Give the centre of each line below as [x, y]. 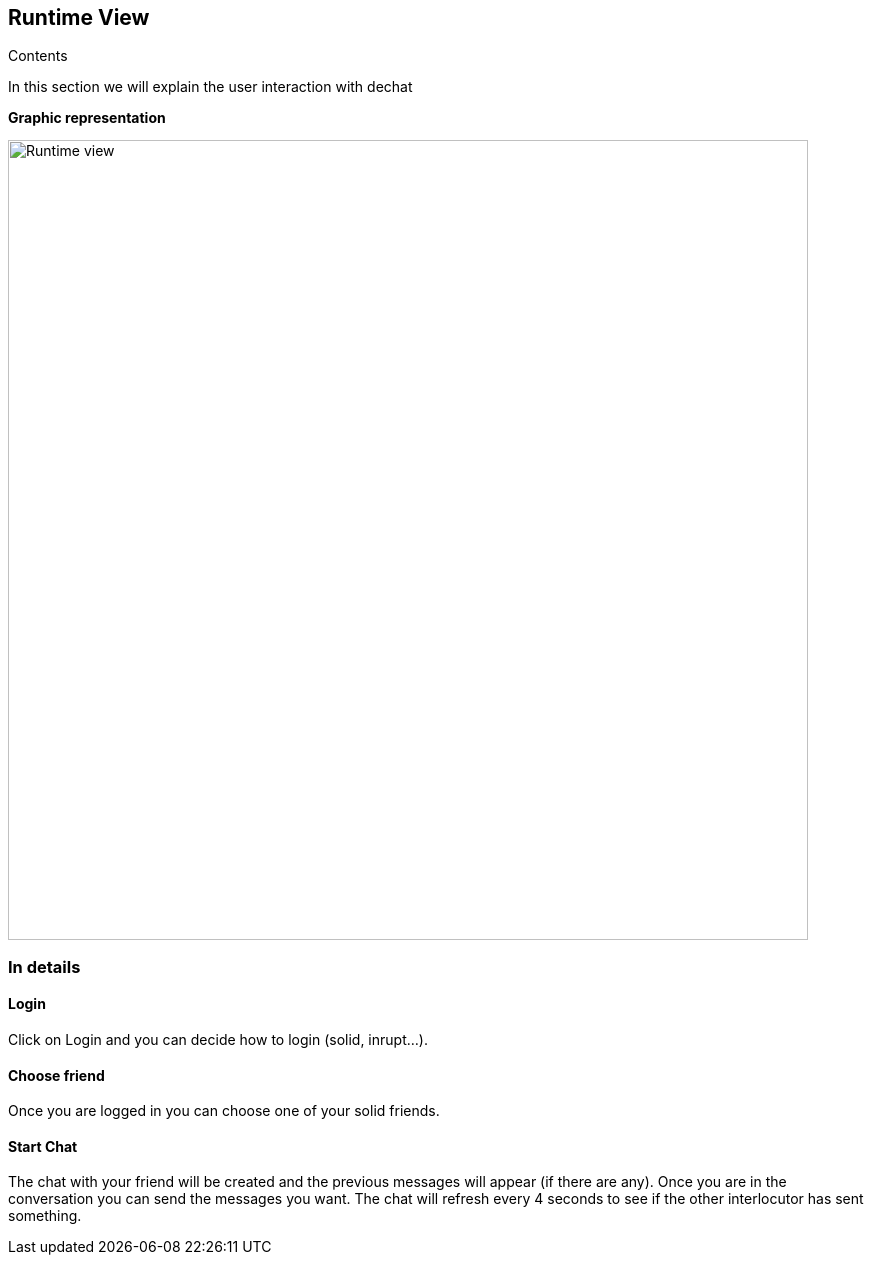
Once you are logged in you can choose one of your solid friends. [224, 1111]
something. [45, 1216]
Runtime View [79, 17]
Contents [38, 56]
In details [44, 966]
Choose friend [56, 1075]
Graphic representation [87, 118]
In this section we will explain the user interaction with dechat [210, 87]
